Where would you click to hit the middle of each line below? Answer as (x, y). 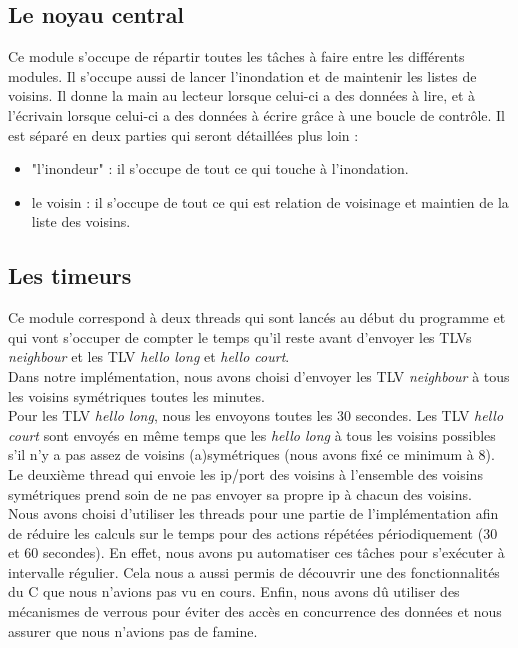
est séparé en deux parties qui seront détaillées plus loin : (183, 134)
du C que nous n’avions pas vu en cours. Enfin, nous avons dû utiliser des (234, 591)
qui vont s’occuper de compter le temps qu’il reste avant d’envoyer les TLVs (240, 336)
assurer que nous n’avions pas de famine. (133, 630)
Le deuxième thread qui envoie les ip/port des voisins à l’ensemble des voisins (245, 473)
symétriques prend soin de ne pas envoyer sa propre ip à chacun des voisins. (240, 493)
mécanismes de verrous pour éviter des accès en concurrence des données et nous (255, 611)
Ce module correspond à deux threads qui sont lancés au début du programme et (257, 317)
